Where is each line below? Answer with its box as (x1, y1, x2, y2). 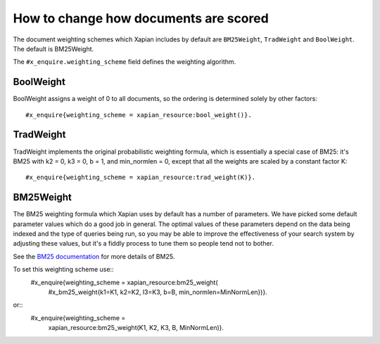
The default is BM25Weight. (13, 44, 94, 53)
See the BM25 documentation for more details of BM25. (13, 252, 175, 260)
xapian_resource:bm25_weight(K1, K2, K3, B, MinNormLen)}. (48, 324, 224, 332)
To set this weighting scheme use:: (13, 265, 114, 274)
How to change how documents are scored (13, 11, 269, 26)
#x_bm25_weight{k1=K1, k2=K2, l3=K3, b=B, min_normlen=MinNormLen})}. (48, 288, 267, 296)
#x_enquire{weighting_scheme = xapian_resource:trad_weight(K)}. (25, 173, 256, 182)
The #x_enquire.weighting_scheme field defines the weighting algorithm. (13, 58, 236, 66)
